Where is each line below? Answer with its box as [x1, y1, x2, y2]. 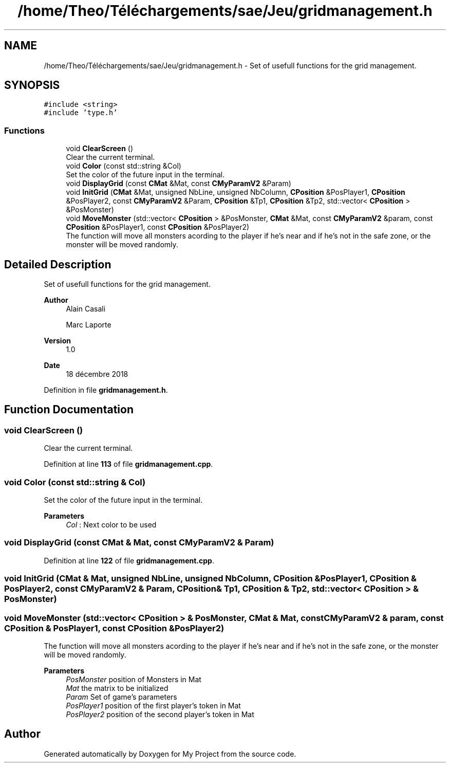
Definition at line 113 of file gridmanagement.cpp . [44, 460, 213, 469]
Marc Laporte [66, 320, 111, 330]
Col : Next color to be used [66, 520, 157, 529]
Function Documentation [4, 403, 134, 416]
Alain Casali [66, 304, 106, 314]
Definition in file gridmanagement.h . [44, 386, 168, 395]
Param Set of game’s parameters [66, 692, 177, 701]
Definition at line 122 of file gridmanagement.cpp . [44, 556, 214, 565]
